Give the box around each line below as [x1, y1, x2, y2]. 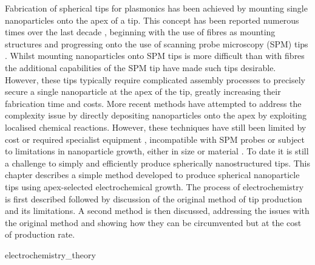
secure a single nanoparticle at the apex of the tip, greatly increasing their [5, 85, 281, 98]
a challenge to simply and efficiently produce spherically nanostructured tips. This [5, 156, 311, 169]
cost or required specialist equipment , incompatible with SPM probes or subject [5, 132, 305, 145]
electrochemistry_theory [5, 248, 96, 261]
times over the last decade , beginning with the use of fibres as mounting [5, 26, 276, 38]
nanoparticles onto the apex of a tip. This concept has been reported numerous [5, 13, 299, 26]
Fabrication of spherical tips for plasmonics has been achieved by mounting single [5, 2, 308, 14]
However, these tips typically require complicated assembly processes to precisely [5, 73, 306, 86]
